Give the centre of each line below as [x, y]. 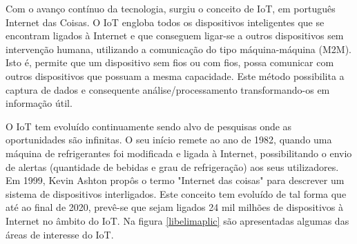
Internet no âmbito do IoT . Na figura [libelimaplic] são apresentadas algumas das [177, 220]
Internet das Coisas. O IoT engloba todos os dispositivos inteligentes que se [165, 22]
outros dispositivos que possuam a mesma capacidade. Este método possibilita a [175, 75]
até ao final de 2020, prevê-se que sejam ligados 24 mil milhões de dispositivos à [174, 207]
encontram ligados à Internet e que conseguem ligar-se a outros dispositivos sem [175, 35]
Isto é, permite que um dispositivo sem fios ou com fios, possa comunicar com [170, 62]
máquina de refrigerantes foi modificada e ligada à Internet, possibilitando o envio [179, 153]
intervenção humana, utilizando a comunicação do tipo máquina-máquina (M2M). [178, 49]
